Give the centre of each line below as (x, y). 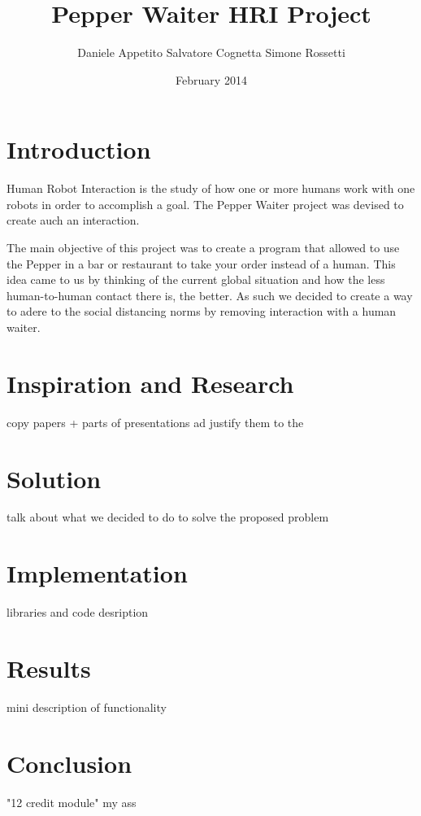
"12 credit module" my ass (72, 802)
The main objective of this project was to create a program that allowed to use (203, 248)
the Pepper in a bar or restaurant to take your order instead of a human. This (201, 263)
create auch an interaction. (73, 220)
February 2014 (211, 79)
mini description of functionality (87, 707)
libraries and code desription (78, 612)
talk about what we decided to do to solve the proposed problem (168, 517)
